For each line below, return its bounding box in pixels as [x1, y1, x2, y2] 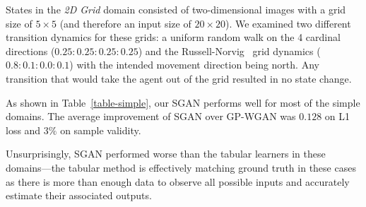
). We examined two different [225, 16, 351, 30]
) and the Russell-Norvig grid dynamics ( [138, 43, 321, 58]
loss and [6, 122, 41, 137]
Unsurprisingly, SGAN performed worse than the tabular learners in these [6, 146, 326, 161]
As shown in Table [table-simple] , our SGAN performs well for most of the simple [6, 95, 360, 110]
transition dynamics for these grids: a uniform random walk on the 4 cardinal [6, 30, 341, 45]
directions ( [6, 43, 55, 58]
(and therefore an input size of [59, 16, 191, 30]
